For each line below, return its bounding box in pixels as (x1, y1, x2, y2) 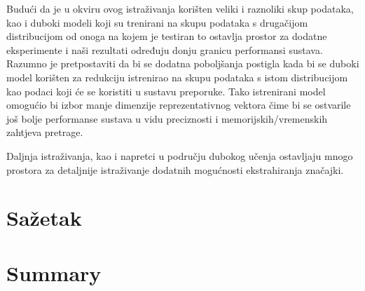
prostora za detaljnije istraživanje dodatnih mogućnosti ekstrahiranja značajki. (6, 162, 344, 177)
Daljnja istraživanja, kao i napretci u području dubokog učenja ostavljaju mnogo (6, 148, 353, 163)
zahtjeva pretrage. (6, 125, 83, 140)
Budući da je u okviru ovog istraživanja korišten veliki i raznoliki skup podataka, (6, 1, 354, 15)
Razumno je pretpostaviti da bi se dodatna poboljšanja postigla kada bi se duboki (6, 56, 359, 71)
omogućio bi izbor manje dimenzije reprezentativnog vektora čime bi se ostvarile (6, 97, 351, 112)
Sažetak (6, 203, 82, 232)
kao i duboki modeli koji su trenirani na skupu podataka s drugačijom (6, 15, 308, 29)
